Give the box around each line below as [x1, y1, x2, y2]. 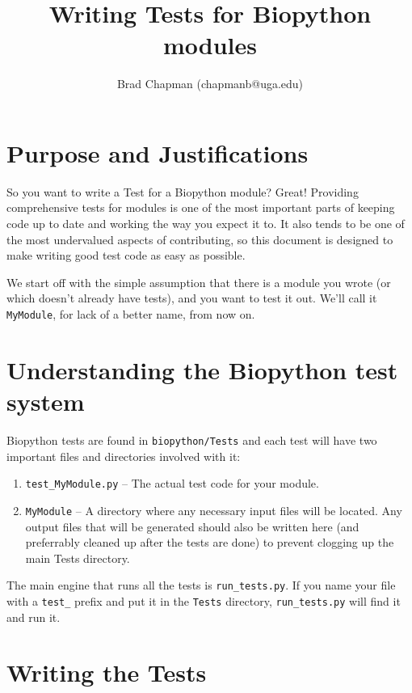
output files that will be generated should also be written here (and [25, 518, 359, 535]
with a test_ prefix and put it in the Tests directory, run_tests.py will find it [6, 592, 401, 609]
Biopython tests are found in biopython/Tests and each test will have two [6, 431, 377, 448]
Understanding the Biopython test [6, 353, 398, 386]
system [6, 385, 85, 418]
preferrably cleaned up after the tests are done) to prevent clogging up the [25, 534, 394, 551]
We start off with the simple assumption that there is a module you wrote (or [6, 273, 391, 290]
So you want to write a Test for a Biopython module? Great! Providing [6, 183, 359, 200]
